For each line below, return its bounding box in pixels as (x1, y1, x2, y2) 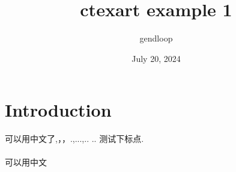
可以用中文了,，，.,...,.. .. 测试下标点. (5, 132, 144, 145)
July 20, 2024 (132, 52, 181, 64)
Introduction (5, 97, 112, 122)
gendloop (139, 32, 173, 45)
